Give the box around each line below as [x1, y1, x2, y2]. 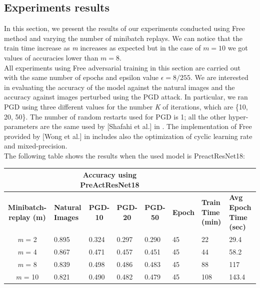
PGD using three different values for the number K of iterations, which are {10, [4, 101, 248, 111]
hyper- [228, 111, 248, 121]
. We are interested [190, 72, 248, 82]
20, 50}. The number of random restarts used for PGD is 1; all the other [4, 111, 226, 121]
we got [227, 42, 248, 53]
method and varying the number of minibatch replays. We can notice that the [4, 32, 242, 43]
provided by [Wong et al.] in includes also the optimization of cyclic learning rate [4, 130, 252, 141]
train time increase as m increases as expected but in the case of [4, 42, 201, 53]
